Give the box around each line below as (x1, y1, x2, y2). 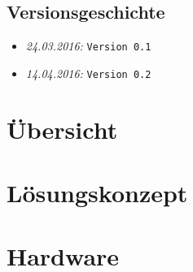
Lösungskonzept (7, 176, 188, 209)
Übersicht (7, 112, 118, 145)
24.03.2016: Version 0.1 (25, 37, 151, 54)
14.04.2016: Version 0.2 (25, 64, 151, 81)
